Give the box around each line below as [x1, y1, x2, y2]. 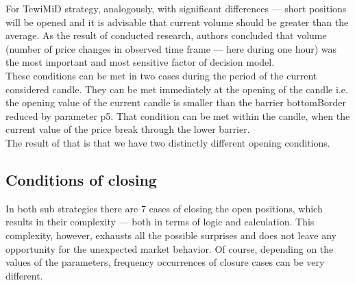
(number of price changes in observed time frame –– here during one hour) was [5, 41, 337, 55]
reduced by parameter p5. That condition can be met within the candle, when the [5, 108, 350, 123]
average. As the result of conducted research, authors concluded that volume [5, 28, 327, 42]
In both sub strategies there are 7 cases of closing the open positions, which [5, 201, 323, 215]
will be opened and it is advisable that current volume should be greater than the [5, 14, 349, 29]
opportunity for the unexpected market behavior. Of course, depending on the [5, 241, 334, 256]
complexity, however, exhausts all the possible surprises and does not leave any [5, 227, 336, 242]
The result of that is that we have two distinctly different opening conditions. [5, 135, 330, 149]
